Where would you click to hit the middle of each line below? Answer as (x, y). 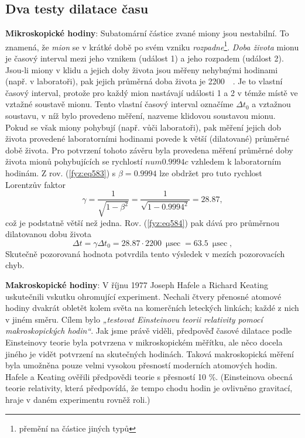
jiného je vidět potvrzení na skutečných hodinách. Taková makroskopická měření (150, 353)
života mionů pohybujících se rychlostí (74, 161)
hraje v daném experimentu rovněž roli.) (78, 399)
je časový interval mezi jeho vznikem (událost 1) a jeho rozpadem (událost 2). (145, 58)
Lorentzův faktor (35, 184)
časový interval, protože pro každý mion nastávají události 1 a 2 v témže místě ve (152, 92)
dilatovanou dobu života (49, 234)
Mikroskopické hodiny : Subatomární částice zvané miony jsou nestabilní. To (147, 33)
